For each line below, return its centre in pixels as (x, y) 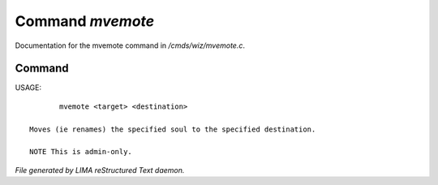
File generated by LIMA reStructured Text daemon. (100, 170)
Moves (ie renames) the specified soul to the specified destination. (173, 129)
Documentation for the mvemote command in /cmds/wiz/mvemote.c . (130, 45)
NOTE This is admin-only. (81, 152)
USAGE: (28, 88)
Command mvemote (85, 21)
